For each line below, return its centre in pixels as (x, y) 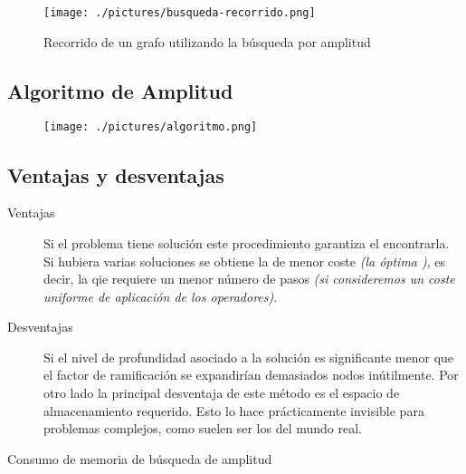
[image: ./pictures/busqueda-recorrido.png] (180, 13)
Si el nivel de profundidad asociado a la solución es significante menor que (249, 357)
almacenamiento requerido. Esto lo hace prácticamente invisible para (234, 410)
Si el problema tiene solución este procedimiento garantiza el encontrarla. (247, 242)
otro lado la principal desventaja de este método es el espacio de (222, 393)
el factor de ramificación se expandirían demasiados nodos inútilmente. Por (251, 375)
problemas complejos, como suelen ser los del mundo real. (203, 428)
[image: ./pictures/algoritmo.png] (151, 127)
